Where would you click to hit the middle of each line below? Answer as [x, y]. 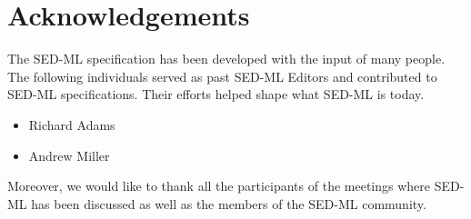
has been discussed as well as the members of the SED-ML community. [229, 203]
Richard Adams [72, 124]
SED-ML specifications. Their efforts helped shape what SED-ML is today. [216, 94]
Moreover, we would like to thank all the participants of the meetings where [219, 186]
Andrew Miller [69, 155]
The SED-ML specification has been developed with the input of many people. [226, 59]
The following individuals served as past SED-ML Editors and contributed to [222, 76]
